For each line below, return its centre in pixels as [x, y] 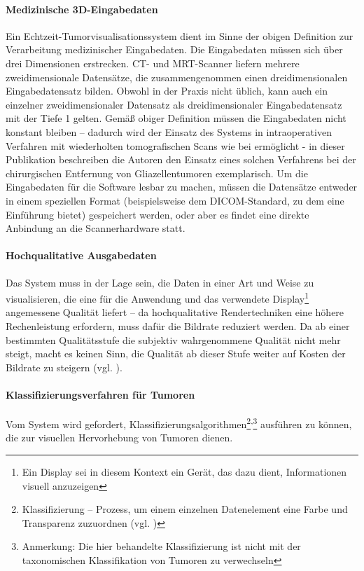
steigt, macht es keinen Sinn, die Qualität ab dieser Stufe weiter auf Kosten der [176, 353]
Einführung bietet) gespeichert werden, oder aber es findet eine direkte [157, 214]
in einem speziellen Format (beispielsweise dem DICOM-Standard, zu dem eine [175, 200]
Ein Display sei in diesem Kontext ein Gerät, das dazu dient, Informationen [184, 471]
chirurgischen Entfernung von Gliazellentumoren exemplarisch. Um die [157, 173]
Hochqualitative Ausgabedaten [81, 255]
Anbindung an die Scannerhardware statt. [96, 228]
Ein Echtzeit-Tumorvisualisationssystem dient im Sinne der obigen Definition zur [180, 35]
